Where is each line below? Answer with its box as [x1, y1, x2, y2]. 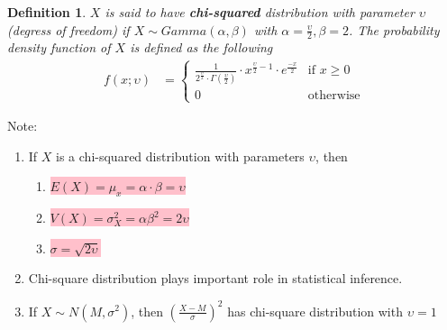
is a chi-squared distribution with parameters [56, 146, 305, 165]
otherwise [307, 88, 360, 102]
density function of [7, 38, 111, 57]
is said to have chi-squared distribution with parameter [105, 3, 415, 21]
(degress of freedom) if [7, 20, 130, 39]
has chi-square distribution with [227, 301, 403, 320]
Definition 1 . [7, 3, 87, 21]
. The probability [349, 20, 440, 39]
